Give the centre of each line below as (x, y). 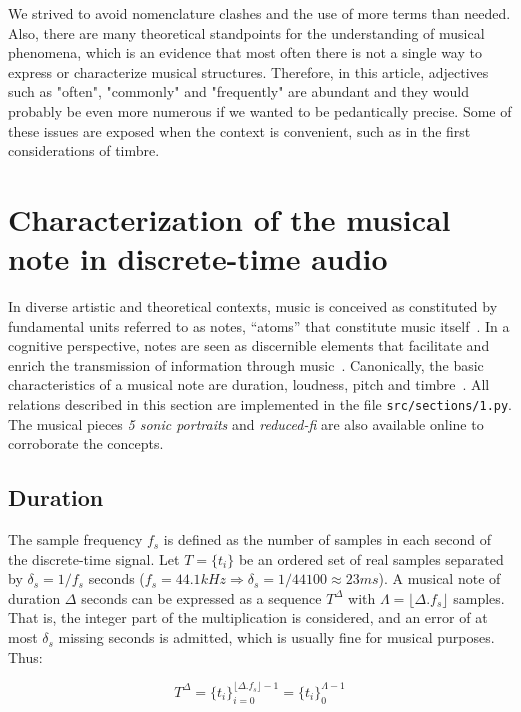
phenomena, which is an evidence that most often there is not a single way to (245, 52)
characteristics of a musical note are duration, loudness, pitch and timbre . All (249, 384)
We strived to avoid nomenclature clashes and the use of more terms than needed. (259, 13)
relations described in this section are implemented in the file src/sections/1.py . (260, 404)
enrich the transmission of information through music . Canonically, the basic (246, 364)
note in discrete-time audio (198, 258)
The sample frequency (75, 539)
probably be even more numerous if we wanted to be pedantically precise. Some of (260, 110)
